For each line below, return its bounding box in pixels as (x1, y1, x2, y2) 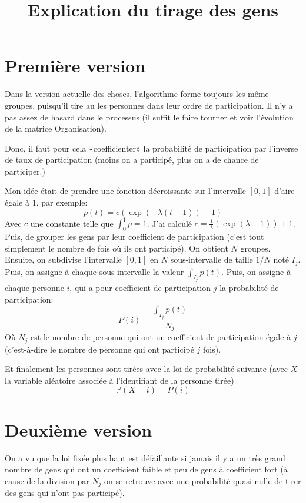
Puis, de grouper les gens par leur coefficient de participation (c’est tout (5, 230, 264, 242)
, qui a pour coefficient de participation (69, 281, 211, 294)
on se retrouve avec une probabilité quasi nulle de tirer (104, 474, 301, 487)
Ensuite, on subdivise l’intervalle (5, 253, 122, 266)
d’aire (274, 185, 295, 197)
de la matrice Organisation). (5, 122, 107, 135)
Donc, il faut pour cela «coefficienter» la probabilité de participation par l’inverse (5, 142, 298, 154)
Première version (5, 53, 146, 78)
